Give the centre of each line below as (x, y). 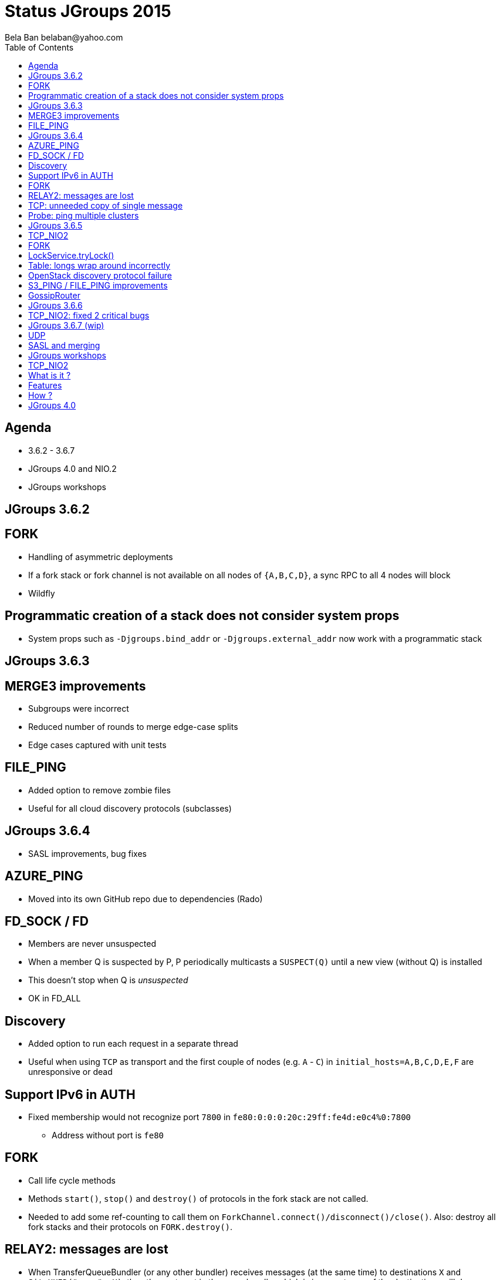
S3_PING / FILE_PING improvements (98, 285)
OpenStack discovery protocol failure (100, 275)
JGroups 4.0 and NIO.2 (72, 468)
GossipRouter (54, 295)
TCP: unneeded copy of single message (106, 205)
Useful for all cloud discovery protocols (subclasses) (130, 808)
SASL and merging (64, 345)
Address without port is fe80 (108, 1135)
